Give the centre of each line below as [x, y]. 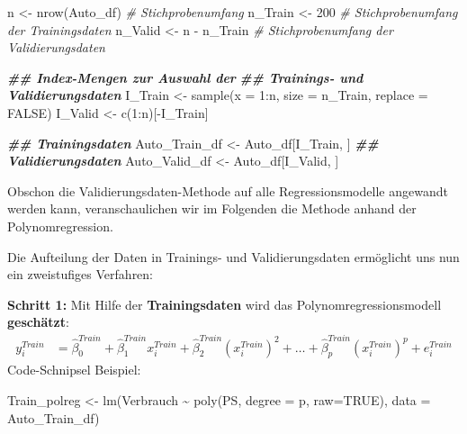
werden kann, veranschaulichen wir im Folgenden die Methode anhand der [212, 208]
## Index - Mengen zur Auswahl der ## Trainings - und [185, 77]
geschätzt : [38, 322]
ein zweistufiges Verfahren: [81, 274]
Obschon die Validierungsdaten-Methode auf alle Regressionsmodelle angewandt [228, 190]
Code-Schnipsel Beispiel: [74, 370]
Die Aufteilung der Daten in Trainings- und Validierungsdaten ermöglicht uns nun [233, 256]
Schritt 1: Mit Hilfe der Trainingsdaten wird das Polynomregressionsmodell [225, 304]
